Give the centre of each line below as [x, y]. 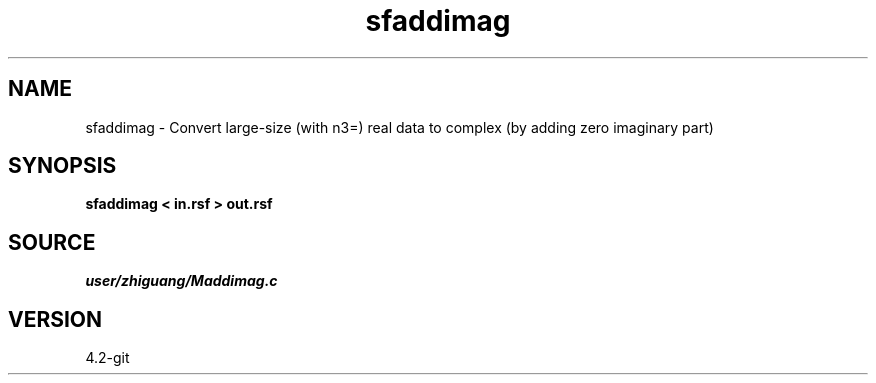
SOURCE [52, 242]
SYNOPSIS [62, 166]
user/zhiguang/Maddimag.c [181, 281]
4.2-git [107, 358]
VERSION [55, 319]
